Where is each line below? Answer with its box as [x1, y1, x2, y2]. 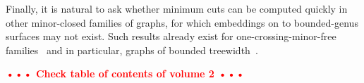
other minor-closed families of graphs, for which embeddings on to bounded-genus [6, 15, 358, 30]
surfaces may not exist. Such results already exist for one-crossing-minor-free [6, 29, 336, 44]
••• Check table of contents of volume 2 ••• [6, 66, 245, 81]
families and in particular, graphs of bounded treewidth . [6, 42, 258, 57]
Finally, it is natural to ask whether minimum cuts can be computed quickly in [6, 1, 348, 15]
